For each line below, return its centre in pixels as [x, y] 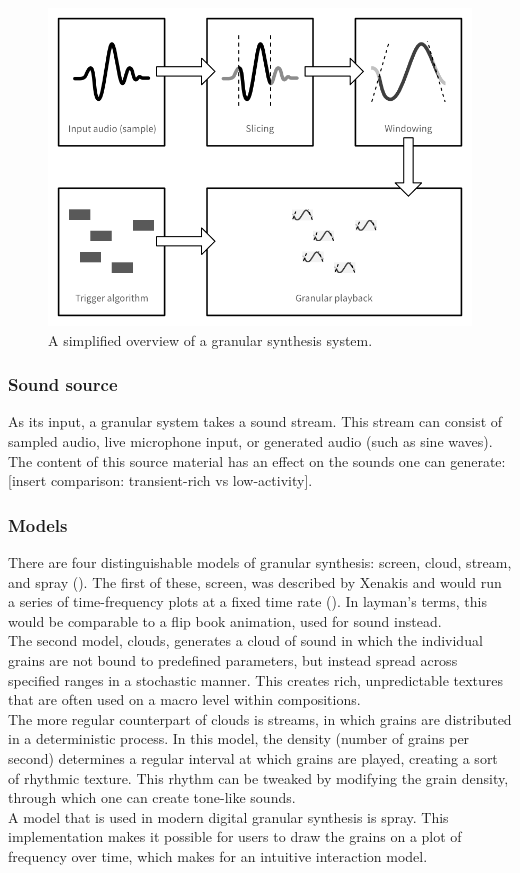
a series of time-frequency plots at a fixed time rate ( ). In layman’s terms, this [247, 601]
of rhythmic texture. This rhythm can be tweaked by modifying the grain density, [258, 777]
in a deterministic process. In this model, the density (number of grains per [239, 738]
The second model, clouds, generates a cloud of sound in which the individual [245, 640]
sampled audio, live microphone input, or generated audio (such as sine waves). [250, 441]
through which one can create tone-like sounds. [152, 797]
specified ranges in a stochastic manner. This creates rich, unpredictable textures [256, 679]
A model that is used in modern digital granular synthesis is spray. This [228, 816]
